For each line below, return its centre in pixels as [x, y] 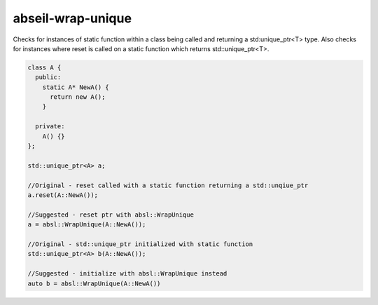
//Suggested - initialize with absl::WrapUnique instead [127, 274]
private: [50, 127]
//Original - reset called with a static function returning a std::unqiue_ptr [168, 185]
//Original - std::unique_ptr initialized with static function [140, 244]
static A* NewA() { [76, 87]
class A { [44, 67]
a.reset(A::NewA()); [63, 195]
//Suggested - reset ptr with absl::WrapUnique [111, 215]
